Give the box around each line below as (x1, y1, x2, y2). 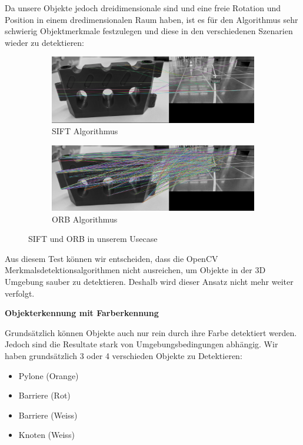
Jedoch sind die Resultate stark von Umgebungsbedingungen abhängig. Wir (5, 338, 278, 350)
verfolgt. (5, 287, 35, 299)
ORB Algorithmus (52, 212, 118, 225)
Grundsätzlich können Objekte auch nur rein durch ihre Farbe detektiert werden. (5, 326, 297, 338)
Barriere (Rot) (18, 389, 71, 401)
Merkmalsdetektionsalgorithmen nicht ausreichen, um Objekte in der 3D (5, 264, 266, 276)
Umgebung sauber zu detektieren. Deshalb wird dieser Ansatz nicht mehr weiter (5, 275, 294, 287)
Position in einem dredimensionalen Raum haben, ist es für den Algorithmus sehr (5, 13, 298, 25)
